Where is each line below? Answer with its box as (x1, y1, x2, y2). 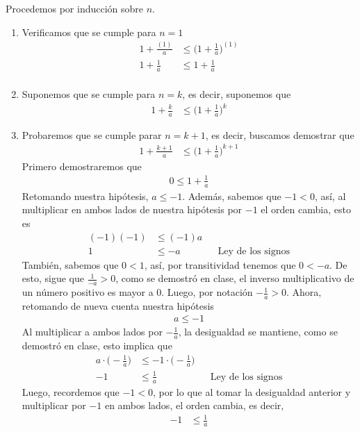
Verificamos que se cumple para (22, 24, 156, 39)
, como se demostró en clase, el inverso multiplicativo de (115, 271, 354, 285)
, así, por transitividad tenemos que (144, 257, 296, 272)
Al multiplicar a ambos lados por (22, 324, 163, 339)
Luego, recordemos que (22, 384, 120, 399)
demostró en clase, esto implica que (22, 338, 172, 353)
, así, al (314, 188, 346, 203)
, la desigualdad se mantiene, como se (178, 324, 338, 339)
